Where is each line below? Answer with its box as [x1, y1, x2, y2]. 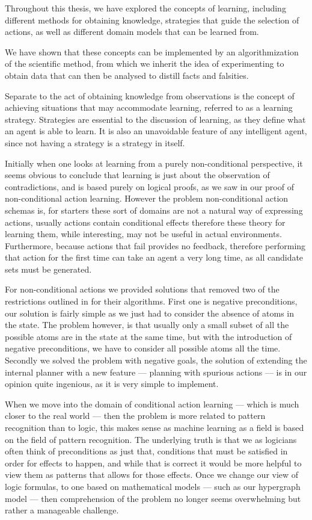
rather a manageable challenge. [5, 504, 119, 516]
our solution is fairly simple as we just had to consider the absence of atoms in [5, 306, 294, 319]
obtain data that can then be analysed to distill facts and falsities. [5, 69, 249, 81]
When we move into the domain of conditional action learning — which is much [5, 397, 299, 410]
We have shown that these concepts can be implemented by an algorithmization [5, 45, 299, 58]
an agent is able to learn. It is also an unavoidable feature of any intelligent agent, [5, 125, 307, 137]
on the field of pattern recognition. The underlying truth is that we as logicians [5, 433, 297, 445]
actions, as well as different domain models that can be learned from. [5, 25, 259, 38]
